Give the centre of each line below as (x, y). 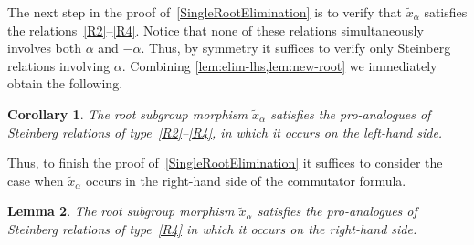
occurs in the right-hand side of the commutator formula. (246, 180)
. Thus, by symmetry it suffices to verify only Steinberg (296, 48)
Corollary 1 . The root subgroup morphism (128, 113)
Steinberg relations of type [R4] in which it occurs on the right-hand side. (212, 228)
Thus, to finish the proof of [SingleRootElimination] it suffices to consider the (225, 163)
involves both (44, 48)
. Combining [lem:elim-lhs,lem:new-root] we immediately (279, 65)
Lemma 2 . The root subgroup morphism (121, 211)
